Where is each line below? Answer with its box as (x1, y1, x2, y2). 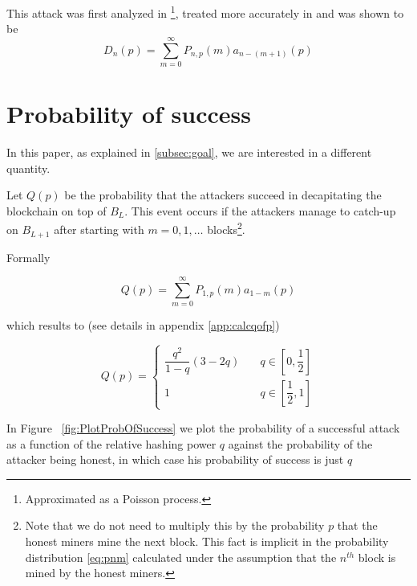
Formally (6, 248, 51, 265)
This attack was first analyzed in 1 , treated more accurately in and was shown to (6, 2, 404, 21)
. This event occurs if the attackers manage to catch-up (124, 202, 396, 219)
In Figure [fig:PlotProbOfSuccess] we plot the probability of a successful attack (6, 420, 400, 436)
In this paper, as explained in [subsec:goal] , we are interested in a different (6, 144, 372, 161)
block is (358, 548, 396, 565)
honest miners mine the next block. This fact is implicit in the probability (25, 532, 389, 549)
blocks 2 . (207, 219, 245, 238)
